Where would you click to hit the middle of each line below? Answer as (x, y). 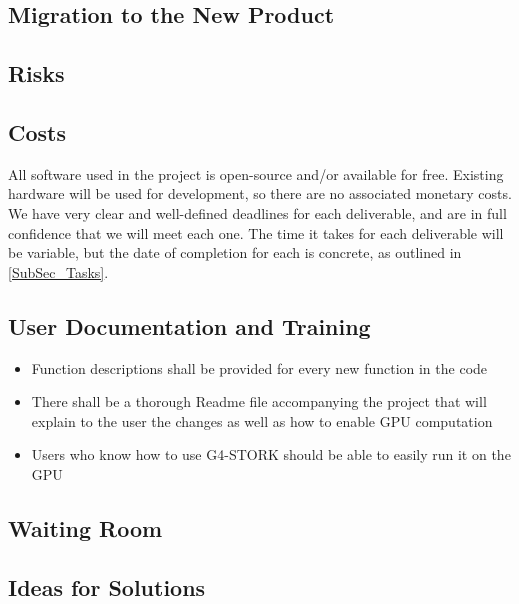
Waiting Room (85, 527)
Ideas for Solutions (107, 586)
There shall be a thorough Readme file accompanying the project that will (259, 401)
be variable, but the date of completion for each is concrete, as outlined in (235, 252)
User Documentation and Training (189, 325)
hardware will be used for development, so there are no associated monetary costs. (260, 193)
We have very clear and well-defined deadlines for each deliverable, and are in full (257, 212)
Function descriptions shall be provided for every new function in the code (259, 367)
